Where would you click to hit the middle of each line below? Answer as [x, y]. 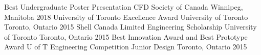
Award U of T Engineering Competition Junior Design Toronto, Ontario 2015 [126, 47]
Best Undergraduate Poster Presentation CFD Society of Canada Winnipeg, [124, 7]
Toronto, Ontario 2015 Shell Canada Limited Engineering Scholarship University [130, 27]
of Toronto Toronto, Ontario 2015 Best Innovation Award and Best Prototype [126, 36]
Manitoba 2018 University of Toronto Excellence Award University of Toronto [126, 17]
